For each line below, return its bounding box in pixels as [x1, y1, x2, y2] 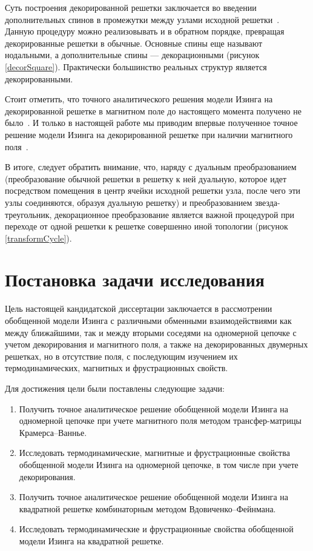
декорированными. [5, 72, 73, 85]
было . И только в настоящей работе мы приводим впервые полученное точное [5, 116, 298, 129]
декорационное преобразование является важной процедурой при [54, 208, 295, 220]
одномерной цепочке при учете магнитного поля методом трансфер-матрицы [19, 414, 301, 427]
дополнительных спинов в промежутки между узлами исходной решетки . [5, 13, 280, 25]
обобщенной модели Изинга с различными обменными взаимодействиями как [5, 314, 292, 326]
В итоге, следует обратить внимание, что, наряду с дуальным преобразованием [5, 160, 297, 173]
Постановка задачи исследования [5, 267, 265, 292]
